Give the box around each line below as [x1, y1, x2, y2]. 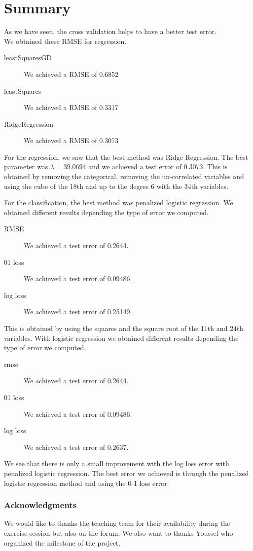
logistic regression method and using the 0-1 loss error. [4, 478, 169, 488]
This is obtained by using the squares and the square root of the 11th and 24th [4, 323, 244, 333]
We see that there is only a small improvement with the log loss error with [4, 458, 229, 469]
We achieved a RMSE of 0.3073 [24, 135, 119, 146]
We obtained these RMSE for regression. [4, 36, 127, 46]
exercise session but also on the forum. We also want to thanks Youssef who [4, 527, 233, 538]
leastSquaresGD [4, 52, 52, 63]
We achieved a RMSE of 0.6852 [24, 69, 119, 79]
